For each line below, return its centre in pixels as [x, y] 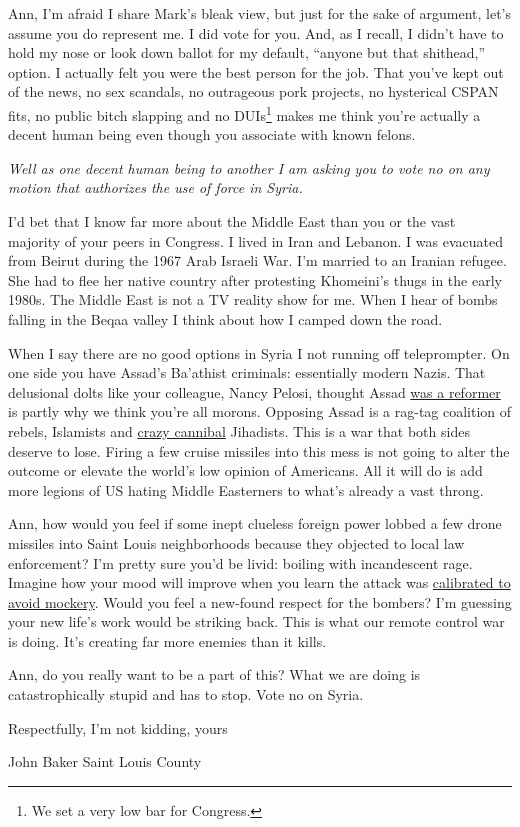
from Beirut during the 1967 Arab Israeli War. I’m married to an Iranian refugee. [257, 260]
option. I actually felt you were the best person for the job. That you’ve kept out [256, 71]
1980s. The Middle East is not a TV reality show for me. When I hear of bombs [253, 299]
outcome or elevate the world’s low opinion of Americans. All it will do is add [245, 470]
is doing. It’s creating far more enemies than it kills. [167, 640]
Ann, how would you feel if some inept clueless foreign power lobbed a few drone [255, 523]
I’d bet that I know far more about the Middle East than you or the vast [232, 221]
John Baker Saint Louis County [105, 761]
